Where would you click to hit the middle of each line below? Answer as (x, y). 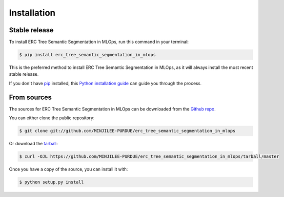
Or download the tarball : (33, 144)
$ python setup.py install (51, 182)
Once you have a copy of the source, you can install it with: (69, 169)
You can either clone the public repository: (52, 118)
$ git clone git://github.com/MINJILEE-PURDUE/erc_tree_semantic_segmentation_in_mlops (127, 131)
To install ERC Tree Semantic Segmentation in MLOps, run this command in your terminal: (99, 42)
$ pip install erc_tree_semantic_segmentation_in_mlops (88, 55)
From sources (30, 97)
